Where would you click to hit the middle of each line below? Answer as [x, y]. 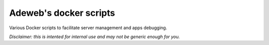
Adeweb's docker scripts [62, 13]
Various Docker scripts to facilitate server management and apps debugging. [88, 28]
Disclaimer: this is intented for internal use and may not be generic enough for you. [95, 37]
